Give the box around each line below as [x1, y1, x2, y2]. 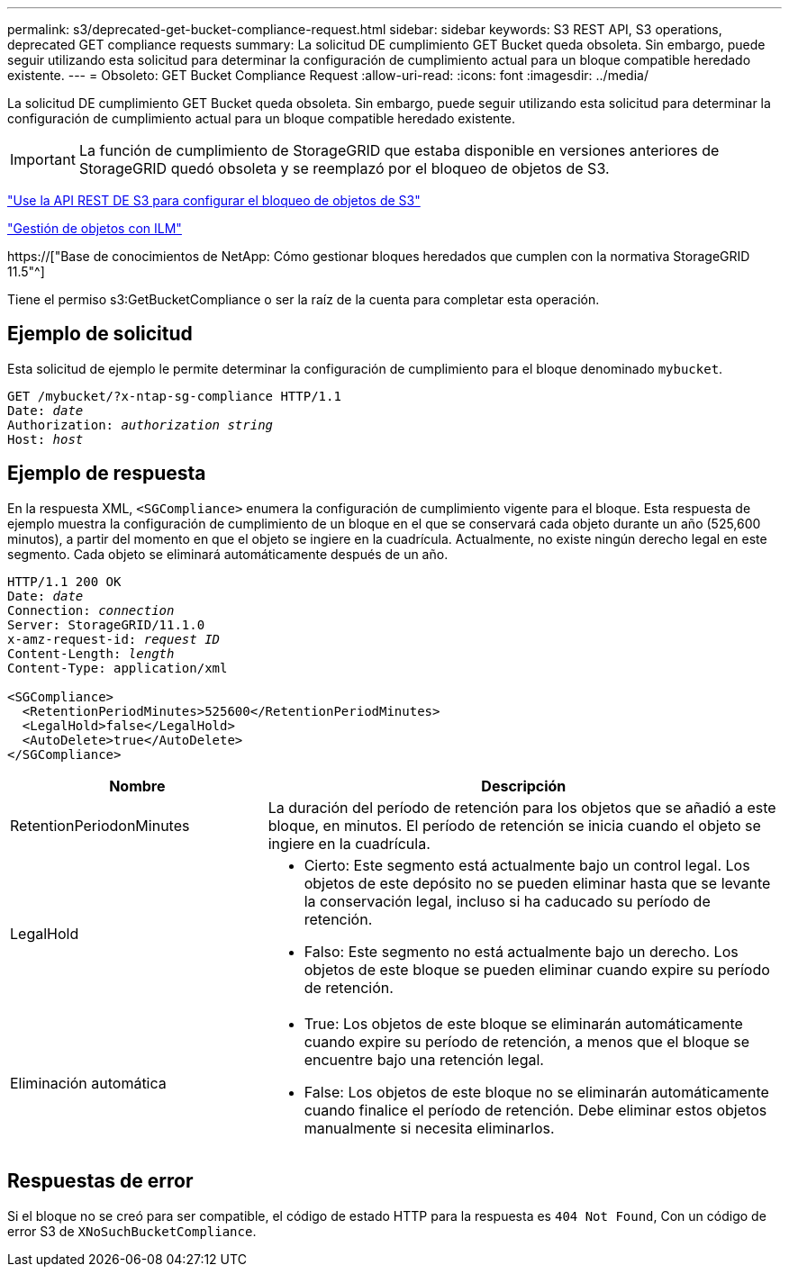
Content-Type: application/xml [7, 660, 228, 675]
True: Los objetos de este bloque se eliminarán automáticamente [304, 1014, 743, 1033]
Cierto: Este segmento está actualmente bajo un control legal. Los [304, 855, 750, 874]
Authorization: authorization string [7, 417, 274, 432]
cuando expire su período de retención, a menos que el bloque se [304, 1032, 750, 1051]
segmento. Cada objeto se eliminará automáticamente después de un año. [7, 546, 449, 562]
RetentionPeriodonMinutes [10, 816, 190, 835]
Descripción [481, 776, 567, 795]
